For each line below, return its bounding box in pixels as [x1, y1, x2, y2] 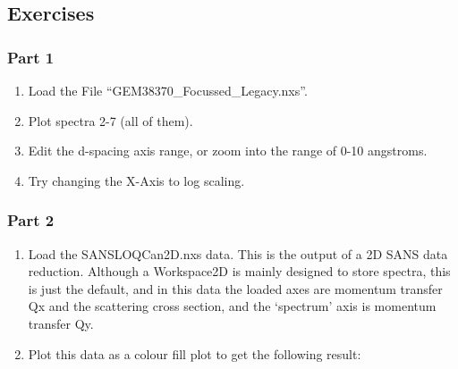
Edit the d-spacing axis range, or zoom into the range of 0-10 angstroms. [28, 141, 428, 160]
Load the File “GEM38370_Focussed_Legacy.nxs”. [28, 81, 308, 99]
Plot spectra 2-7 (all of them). [28, 111, 193, 130]
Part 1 [7, 46, 55, 68]
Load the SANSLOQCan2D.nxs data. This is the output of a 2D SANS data [28, 244, 448, 263]
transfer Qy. [28, 314, 94, 332]
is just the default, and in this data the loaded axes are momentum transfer [28, 279, 443, 298]
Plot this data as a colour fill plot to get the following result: [28, 344, 361, 363]
